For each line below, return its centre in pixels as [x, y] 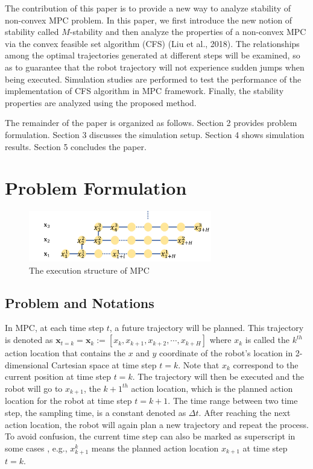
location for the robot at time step [68, 401]
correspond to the [266, 364]
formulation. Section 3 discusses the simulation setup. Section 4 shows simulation [155, 134]
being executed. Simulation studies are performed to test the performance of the [153, 79]
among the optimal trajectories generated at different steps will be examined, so [153, 55]
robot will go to [34, 388]
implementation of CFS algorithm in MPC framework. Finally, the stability [144, 91]
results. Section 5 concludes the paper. [76, 146]
